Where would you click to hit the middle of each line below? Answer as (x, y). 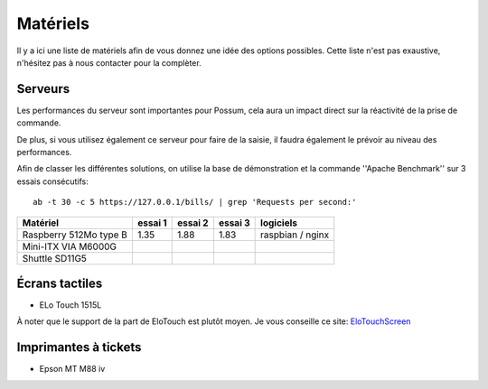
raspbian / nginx (295, 235)
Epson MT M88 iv (72, 369)
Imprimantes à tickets (79, 347)
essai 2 (192, 223)
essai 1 (152, 223)
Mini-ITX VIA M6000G (70, 246)
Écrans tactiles (60, 283)
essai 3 (234, 223)
